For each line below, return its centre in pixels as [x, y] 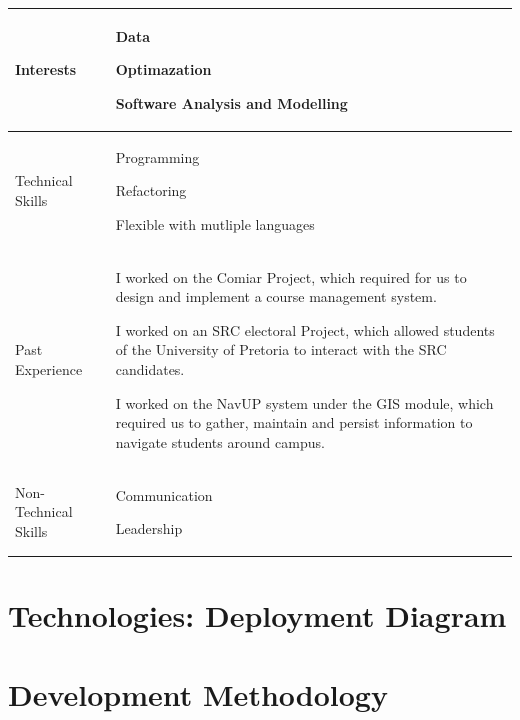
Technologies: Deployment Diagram [257, 615]
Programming [157, 156]
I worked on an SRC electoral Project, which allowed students [305, 329]
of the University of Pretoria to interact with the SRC [281, 349]
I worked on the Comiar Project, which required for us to [291, 276]
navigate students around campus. [220, 441]
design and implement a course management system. [276, 296]
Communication [164, 494]
